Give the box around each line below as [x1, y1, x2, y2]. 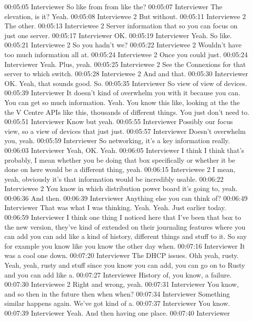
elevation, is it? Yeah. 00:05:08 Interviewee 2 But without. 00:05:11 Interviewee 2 [4, 11, 246, 21]
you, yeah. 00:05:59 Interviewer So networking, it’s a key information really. [4, 135, 230, 146]
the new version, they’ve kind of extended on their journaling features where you [4, 221, 246, 232]
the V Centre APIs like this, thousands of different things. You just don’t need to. [4, 107, 250, 117]
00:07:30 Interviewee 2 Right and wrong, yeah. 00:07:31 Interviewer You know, [4, 279, 239, 289]
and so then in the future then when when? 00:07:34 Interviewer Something [4, 288, 230, 299]
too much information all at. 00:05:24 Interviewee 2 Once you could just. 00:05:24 [4, 49, 248, 59]
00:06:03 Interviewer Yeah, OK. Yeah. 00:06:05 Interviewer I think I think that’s [4, 145, 244, 155]
